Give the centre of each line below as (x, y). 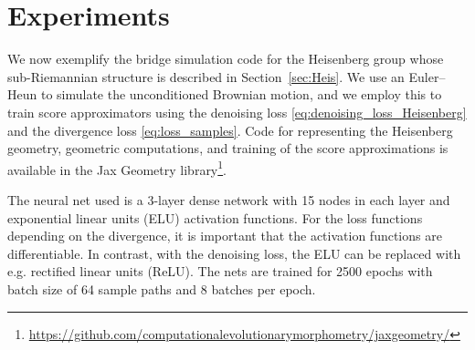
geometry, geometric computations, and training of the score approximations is (228, 148)
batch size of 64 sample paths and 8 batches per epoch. (162, 288)
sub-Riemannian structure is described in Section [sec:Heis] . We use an (206, 76)
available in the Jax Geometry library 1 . (117, 168)
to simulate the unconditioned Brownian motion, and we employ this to (241, 94)
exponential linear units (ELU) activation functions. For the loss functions (215, 217)
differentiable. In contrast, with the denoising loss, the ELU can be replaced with (234, 253)
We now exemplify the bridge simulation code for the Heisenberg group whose (226, 59)
